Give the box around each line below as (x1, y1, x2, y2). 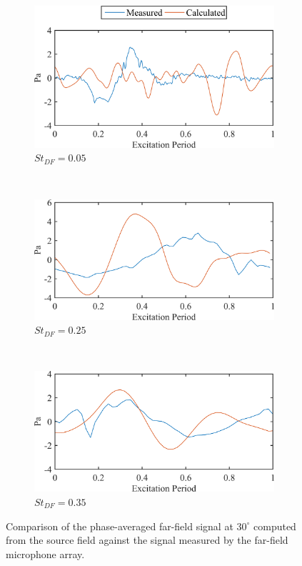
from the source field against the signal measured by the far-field (6, 532, 288, 547)
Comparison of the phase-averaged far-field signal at (6, 518, 233, 533)
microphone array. (6, 546, 85, 561)
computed (253, 518, 296, 533)
